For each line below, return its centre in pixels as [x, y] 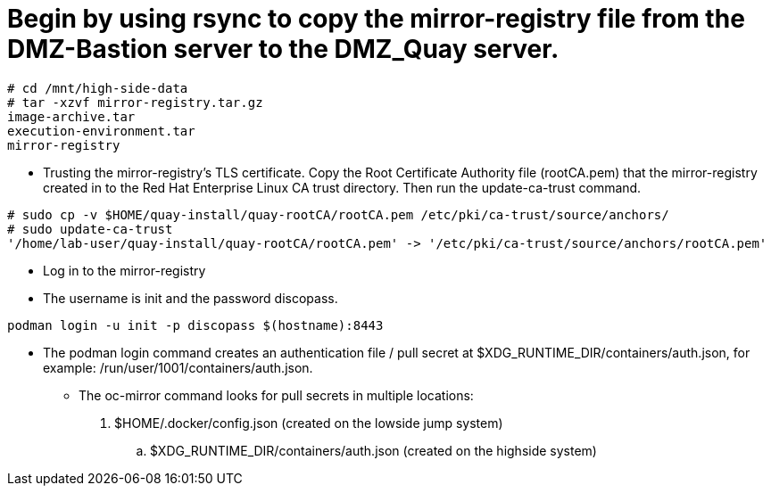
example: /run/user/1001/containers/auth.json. [178, 367]
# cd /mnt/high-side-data [98, 88]
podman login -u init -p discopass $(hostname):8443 [195, 325]
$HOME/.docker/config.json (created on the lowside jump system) [309, 423]
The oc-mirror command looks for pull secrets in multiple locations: [276, 395]
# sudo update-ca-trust [90, 229]
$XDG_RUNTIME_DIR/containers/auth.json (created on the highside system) [373, 450]
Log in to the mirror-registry [124, 270]
